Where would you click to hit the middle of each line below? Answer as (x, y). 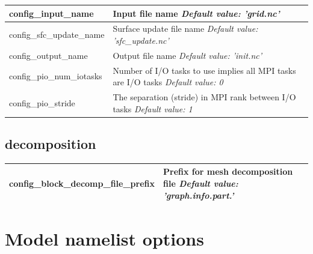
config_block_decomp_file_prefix (82, 183)
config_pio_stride (42, 102)
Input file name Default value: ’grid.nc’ (196, 13)
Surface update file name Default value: (185, 29)
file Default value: (201, 183)
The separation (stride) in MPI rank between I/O (204, 97)
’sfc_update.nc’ (141, 40)
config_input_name (51, 13)
